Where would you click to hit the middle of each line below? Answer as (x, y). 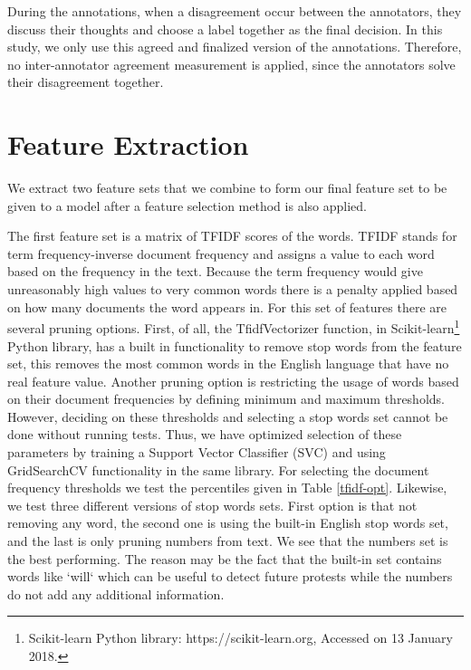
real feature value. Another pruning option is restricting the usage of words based (233, 381)
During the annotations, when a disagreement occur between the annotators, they (235, 11)
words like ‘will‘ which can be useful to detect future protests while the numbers (230, 576)
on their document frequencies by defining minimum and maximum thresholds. (226, 399)
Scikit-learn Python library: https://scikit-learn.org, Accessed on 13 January (240, 638)
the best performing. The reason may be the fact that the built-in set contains (225, 558)
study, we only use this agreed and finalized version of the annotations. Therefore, (235, 47)
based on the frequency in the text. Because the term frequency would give (215, 271)
